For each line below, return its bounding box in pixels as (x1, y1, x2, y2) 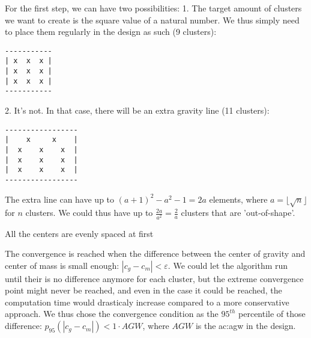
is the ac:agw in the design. (195, 319, 296, 332)
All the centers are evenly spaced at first (5, 227, 154, 239)
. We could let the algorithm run (168, 259, 288, 271)
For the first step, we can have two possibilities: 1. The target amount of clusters (5, 2, 302, 14)
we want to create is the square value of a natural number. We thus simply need (5, 13, 300, 26)
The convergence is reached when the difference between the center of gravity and (5, 247, 306, 260)
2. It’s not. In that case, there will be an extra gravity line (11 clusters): (5, 104, 270, 117)
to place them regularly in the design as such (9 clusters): (5, 25, 217, 38)
